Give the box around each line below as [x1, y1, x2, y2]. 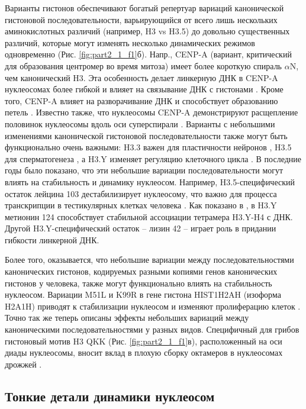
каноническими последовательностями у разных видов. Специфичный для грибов [5, 323, 299, 336]
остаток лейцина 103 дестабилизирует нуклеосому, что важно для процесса [5, 187, 277, 199]
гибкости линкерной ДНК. [5, 233, 99, 246]
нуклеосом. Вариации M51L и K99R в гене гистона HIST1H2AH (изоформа [5, 288, 281, 301]
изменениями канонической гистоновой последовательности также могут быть [5, 129, 288, 141]
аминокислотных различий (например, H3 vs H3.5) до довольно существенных [5, 25, 290, 37]
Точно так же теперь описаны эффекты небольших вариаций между [5, 311, 249, 324]
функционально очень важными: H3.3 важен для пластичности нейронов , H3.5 [5, 141, 292, 153]
